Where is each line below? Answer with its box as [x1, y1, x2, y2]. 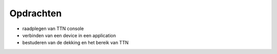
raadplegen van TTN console [22, 25, 84, 32]
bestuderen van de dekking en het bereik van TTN [22, 40, 129, 46]
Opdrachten [9, 8, 62, 19]
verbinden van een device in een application [22, 32, 116, 38]
